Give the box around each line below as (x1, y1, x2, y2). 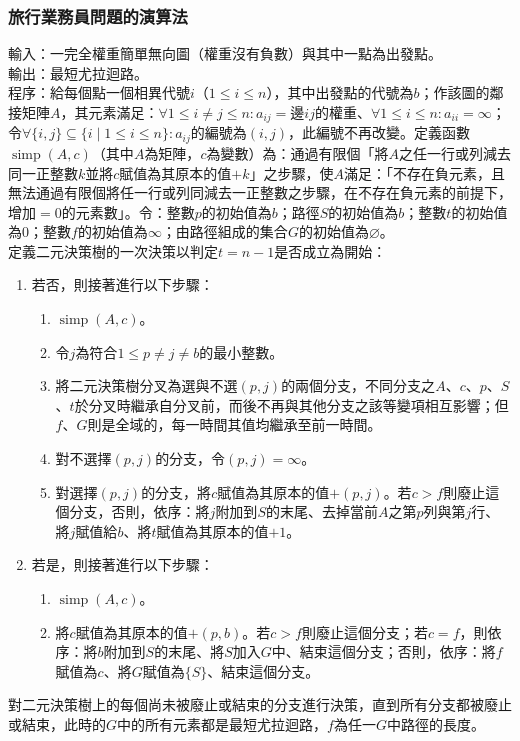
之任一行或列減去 (398, 142, 511, 163)
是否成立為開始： (274, 240, 387, 261)
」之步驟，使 (249, 162, 334, 183)
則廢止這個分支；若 (301, 621, 428, 642)
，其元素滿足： (60, 102, 159, 122)
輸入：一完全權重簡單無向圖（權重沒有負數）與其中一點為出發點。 (8, 43, 442, 64)
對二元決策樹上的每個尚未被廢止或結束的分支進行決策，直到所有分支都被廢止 (8, 694, 512, 715)
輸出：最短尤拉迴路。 (8, 62, 148, 83)
